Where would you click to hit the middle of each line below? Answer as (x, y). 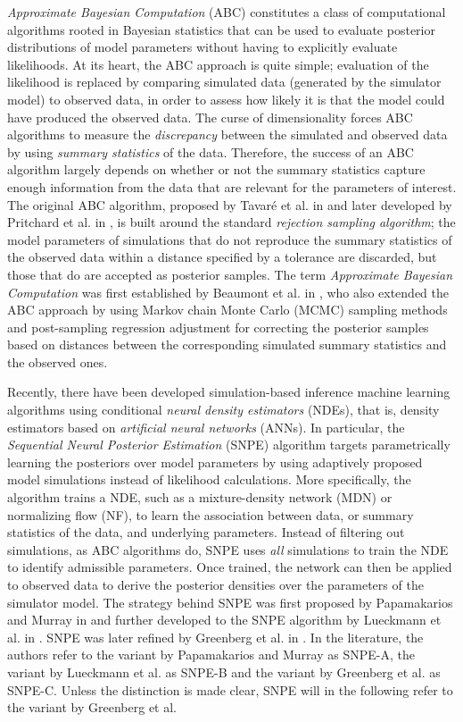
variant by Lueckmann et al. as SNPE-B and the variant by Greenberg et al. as (224, 672)
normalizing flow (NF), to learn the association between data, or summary (211, 514)
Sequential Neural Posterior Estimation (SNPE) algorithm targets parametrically (229, 445)
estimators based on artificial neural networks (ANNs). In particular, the (206, 427)
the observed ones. (58, 361)
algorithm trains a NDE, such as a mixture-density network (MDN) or (200, 497)
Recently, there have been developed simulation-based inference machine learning (229, 392)
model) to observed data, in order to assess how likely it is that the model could (226, 99)
